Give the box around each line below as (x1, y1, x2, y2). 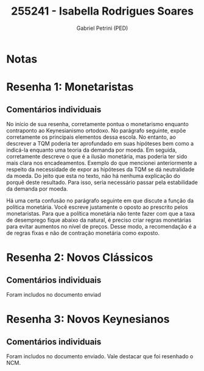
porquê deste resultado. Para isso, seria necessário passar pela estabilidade (6, 178, 198, 186)
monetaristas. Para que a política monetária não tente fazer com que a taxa (6, 210, 195, 217)
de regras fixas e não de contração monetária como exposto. (6, 229, 160, 236)
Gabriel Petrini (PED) (76, 24, 128, 32)
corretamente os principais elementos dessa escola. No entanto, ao (6, 133, 177, 141)
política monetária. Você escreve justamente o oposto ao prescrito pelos (6, 203, 188, 211)
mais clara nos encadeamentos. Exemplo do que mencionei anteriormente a (6, 159, 197, 166)
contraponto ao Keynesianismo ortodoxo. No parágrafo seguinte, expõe (6, 127, 186, 134)
